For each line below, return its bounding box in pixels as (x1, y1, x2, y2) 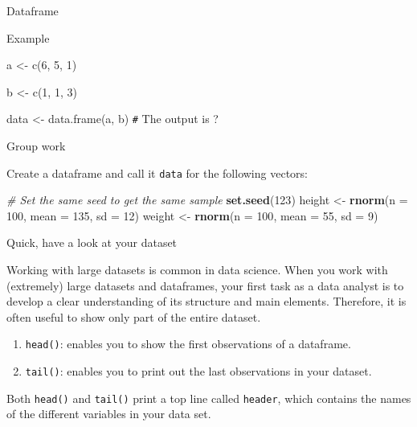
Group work (6, 138, 66, 154)
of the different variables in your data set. (6, 405, 211, 422)
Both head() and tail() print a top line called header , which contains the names (6, 389, 411, 406)
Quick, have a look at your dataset (6, 234, 178, 251)
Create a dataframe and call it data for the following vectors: (6, 164, 308, 181)
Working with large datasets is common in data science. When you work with (6, 261, 388, 278)
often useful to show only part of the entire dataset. (6, 308, 261, 325)
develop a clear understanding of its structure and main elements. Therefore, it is (6, 293, 407, 310)
